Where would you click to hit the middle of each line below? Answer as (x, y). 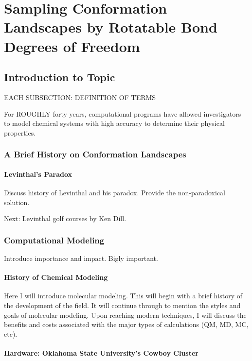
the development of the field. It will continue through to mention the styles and (122, 305)
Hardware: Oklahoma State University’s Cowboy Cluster (101, 352)
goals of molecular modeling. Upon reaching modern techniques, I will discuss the (125, 315)
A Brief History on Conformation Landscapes (95, 154)
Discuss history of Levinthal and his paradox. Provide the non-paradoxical (115, 192)
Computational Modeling (54, 240)
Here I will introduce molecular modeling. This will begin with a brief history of (123, 296)
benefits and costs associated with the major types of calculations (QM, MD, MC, (126, 324)
